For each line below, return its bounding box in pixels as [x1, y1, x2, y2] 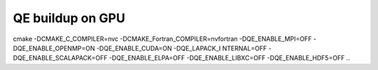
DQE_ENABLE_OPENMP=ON [13, 44, 95, 52]
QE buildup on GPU [13, 10, 125, 26]
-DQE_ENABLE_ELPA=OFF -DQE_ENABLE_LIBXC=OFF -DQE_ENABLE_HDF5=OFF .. [108, 54, 350, 62]
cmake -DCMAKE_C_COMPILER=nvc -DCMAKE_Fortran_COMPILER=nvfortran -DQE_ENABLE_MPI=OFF [13, 35, 312, 43]
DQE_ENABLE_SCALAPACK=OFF [13, 54, 108, 62]
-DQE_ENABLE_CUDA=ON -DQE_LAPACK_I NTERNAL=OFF [96, 44, 267, 52]
